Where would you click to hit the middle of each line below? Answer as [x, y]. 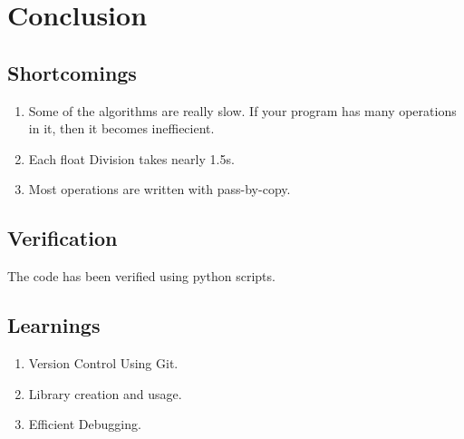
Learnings [54, 325]
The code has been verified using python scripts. [141, 276]
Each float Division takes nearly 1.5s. [131, 158]
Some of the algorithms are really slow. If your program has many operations [242, 110]
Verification [63, 238]
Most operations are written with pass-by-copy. [159, 189]
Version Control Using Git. [103, 362]
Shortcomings [72, 72]
